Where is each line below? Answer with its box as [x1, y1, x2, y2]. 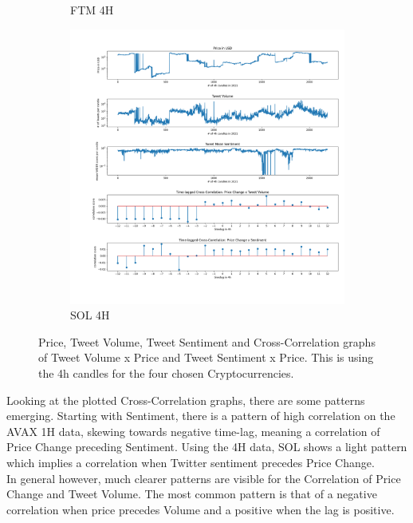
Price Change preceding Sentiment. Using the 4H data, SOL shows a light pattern [6, 438, 407, 455]
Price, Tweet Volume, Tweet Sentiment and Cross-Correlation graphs [38, 333, 376, 350]
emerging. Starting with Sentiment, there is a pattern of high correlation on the [6, 407, 395, 424]
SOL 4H [70, 307, 110, 323]
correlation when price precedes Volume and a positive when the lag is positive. [6, 501, 395, 517]
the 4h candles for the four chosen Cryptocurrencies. [38, 364, 294, 381]
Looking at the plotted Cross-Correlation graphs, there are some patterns [6, 391, 365, 408]
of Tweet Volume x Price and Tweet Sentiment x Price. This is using [38, 349, 374, 366]
